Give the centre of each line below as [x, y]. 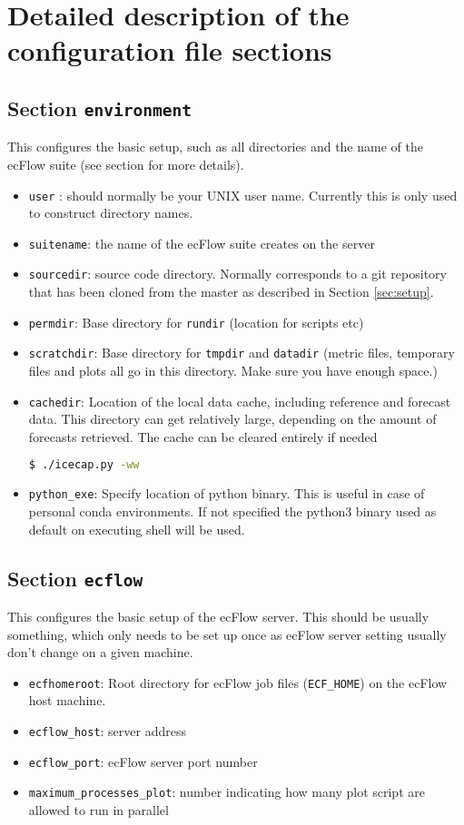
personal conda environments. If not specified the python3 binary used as [232, 511]
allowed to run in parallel [99, 809]
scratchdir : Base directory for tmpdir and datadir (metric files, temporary [242, 353]
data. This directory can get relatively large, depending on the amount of [232, 419]
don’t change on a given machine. [100, 652]
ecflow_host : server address [107, 730]
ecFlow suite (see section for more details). [126, 164]
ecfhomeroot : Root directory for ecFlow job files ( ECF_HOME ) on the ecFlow [238, 682]
